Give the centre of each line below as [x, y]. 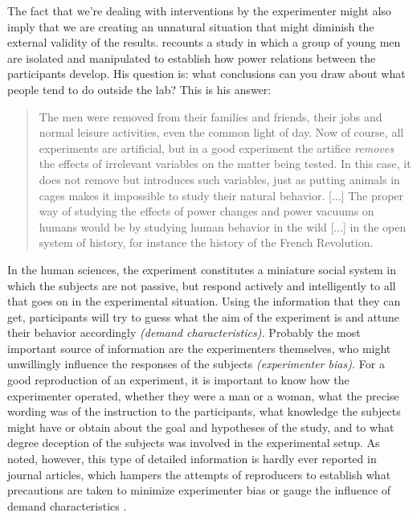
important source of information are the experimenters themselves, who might [199, 348]
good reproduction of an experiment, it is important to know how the [178, 380]
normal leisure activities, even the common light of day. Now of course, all [221, 132]
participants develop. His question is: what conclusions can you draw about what [206, 74]
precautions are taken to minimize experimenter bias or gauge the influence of [199, 490]
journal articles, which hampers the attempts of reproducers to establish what [199, 474]
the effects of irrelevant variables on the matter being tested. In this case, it [225, 164]
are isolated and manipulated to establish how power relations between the [192, 57]
